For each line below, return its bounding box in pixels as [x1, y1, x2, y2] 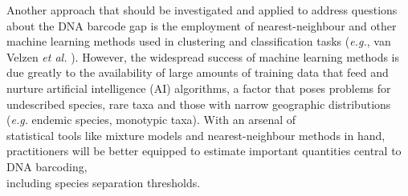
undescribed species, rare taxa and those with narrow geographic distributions [6, 95, 391, 112]
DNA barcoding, [6, 158, 88, 174]
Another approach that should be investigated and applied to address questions [6, 2, 398, 18]
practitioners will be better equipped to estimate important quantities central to [6, 142, 402, 159]
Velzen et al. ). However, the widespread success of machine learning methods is [6, 48, 399, 65]
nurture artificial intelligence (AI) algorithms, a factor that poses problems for [6, 79, 391, 96]
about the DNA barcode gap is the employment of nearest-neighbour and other [6, 17, 397, 34]
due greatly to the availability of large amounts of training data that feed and [6, 64, 389, 81]
